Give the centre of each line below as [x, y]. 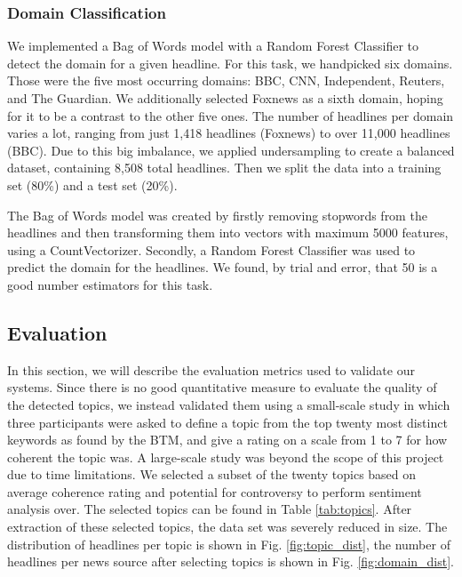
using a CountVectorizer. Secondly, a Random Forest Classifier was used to [211, 249]
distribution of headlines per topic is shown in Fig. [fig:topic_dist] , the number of [229, 544]
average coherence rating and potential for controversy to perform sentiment [215, 491]
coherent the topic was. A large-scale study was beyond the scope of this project [226, 457]
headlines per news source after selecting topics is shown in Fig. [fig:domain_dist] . [231, 561]
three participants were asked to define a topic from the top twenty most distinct [227, 422]
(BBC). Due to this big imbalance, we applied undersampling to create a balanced [231, 150]
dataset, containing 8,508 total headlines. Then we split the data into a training [224, 168]
